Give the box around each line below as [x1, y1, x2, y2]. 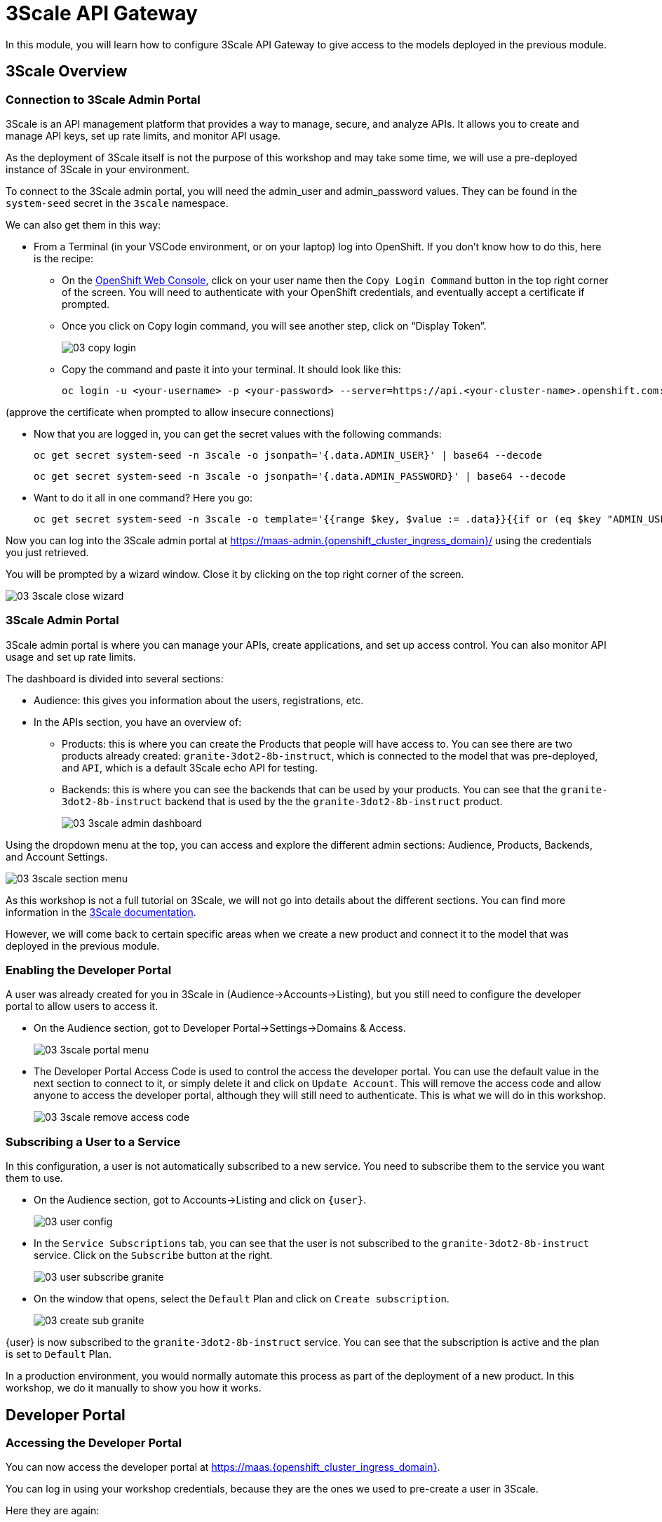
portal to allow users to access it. [6, 1000, 158, 1013]
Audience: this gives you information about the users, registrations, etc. [34, 694, 364, 706]
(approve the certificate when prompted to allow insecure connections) [6, 405, 335, 418]
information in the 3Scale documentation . [6, 905, 196, 918]
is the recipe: [34, 252, 94, 264]
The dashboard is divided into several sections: [6, 672, 224, 685]
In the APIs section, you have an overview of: [34, 715, 242, 728]
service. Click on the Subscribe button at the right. [34, 1249, 273, 1262]
